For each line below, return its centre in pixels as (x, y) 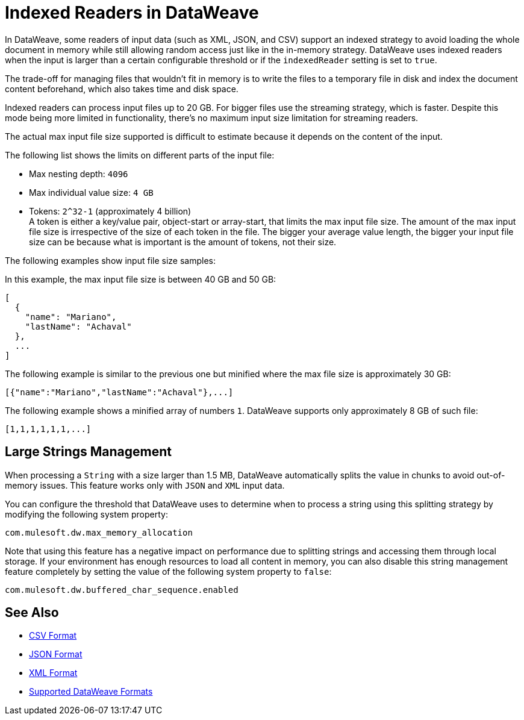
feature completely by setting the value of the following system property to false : (168, 571)
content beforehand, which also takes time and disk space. (122, 89)
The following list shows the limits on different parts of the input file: (140, 155)
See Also (32, 613)
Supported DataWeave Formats (91, 692)
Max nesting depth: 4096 (79, 174)
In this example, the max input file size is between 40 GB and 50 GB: (141, 279)
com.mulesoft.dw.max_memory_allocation (99, 532)
